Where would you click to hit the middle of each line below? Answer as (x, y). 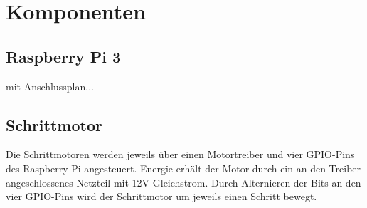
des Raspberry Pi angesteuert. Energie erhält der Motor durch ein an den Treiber (183, 168)
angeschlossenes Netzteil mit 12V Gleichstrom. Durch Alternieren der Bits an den (183, 182)
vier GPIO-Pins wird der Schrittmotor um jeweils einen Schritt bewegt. (161, 196)
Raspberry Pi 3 (63, 56)
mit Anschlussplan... (50, 86)
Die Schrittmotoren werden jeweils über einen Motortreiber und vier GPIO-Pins (180, 154)
